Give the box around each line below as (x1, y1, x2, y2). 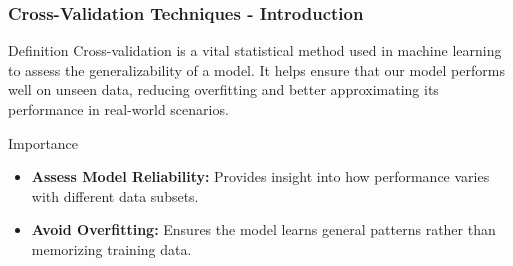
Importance (8, 132, 79, 153)
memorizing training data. (31, 238, 192, 259)
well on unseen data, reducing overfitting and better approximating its (8, 79, 439, 100)
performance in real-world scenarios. (8, 99, 229, 119)
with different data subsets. (31, 185, 199, 206)
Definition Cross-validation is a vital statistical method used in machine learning (8, 40, 502, 61)
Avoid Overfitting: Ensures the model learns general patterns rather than (31, 219, 496, 240)
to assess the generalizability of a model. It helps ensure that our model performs (8, 59, 505, 80)
